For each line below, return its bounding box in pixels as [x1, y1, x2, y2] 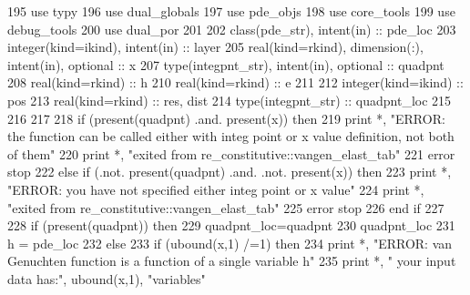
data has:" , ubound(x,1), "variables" [7, 269, 206, 288]
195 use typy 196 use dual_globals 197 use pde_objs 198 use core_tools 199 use [7, 2, 455, 20]
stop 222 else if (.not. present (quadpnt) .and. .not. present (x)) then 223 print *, [7, 162, 452, 181]
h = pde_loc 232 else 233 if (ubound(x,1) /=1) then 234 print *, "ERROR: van [7, 233, 453, 252]
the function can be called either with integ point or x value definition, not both [7, 127, 455, 146]
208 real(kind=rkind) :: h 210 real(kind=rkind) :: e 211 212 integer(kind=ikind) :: [7, 73, 464, 92]
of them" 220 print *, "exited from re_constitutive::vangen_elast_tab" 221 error [7, 144, 455, 163]
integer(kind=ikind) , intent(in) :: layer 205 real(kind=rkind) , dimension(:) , [7, 37, 424, 56]
